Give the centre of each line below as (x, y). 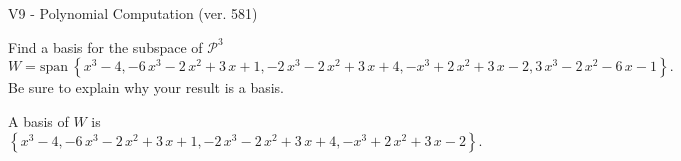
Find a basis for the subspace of (105, 46)
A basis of (38, 120)
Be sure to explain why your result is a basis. (146, 87)
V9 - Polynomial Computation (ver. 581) (133, 13)
